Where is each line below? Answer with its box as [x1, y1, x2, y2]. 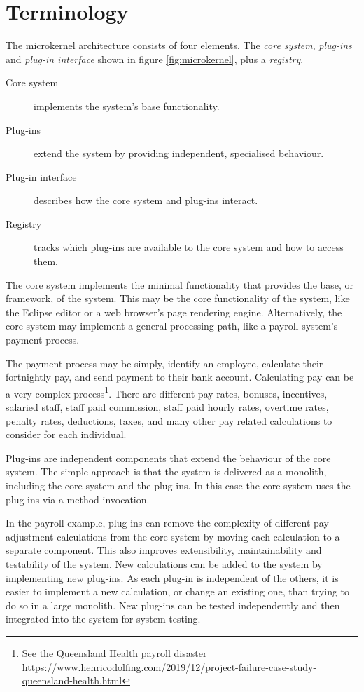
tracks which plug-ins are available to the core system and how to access [34, 240, 344, 255]
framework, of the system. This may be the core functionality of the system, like [6, 291, 350, 306]
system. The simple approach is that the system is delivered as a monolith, [6, 464, 327, 479]
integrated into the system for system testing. [6, 611, 201, 626]
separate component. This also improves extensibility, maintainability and [6, 543, 322, 557]
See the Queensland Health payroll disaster [22, 645, 207, 660]
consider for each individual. [6, 427, 127, 442]
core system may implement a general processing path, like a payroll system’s [6, 318, 338, 333]
